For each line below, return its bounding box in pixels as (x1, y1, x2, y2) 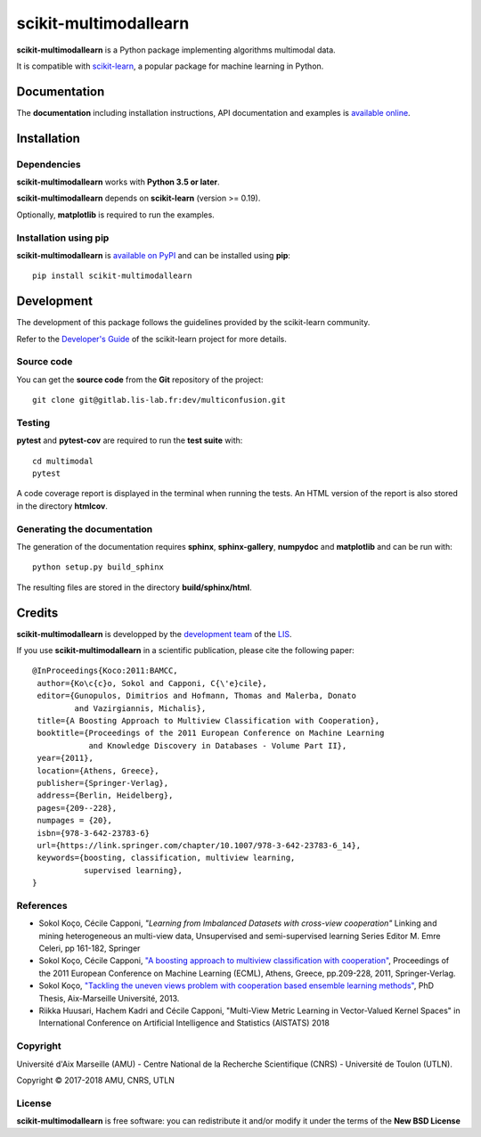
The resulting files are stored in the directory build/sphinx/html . (16, 582, 253, 593)
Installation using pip (16, 232, 110, 244)
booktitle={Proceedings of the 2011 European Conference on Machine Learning (37, 728, 385, 739)
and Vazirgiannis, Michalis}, (74, 703, 207, 713)
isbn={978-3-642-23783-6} (37, 828, 151, 838)
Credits (16, 605, 59, 620)
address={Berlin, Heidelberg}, (37, 790, 174, 801)
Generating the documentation (16, 522, 153, 535)
